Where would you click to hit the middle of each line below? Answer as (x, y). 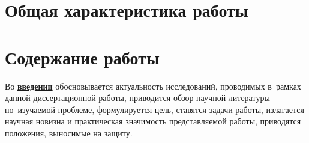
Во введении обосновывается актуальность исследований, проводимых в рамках (153, 86)
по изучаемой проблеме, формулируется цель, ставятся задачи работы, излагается (154, 109)
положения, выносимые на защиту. (69, 132)
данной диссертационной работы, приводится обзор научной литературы (137, 98)
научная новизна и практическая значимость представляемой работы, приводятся (153, 121)
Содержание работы (82, 57)
